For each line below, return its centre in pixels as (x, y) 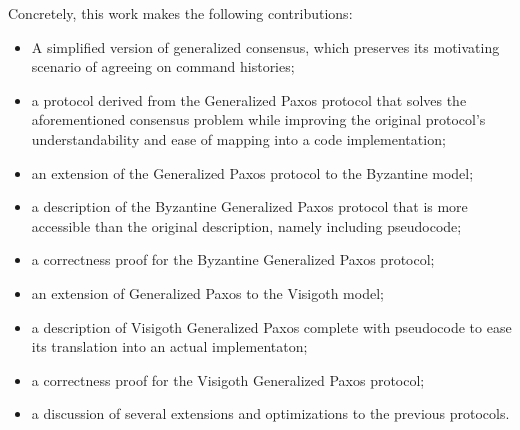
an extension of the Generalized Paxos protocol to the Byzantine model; (252, 172)
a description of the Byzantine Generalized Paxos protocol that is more (249, 206)
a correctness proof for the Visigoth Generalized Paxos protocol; (228, 379)
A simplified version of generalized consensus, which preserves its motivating (265, 46)
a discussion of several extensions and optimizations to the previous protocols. (270, 413)
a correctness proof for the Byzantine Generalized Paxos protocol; (233, 259)
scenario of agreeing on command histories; (163, 66)
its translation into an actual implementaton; (169, 346)
